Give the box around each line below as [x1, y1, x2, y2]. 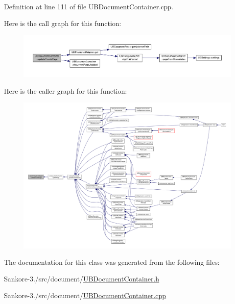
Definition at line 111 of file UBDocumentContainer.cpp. [4, 1, 173, 11]
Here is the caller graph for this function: [4, 85, 127, 96]
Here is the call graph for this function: [4, 18, 121, 28]
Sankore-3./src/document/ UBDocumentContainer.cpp [4, 290, 166, 300]
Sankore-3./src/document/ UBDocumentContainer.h [4, 274, 160, 284]
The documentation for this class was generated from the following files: [4, 257, 220, 267]
